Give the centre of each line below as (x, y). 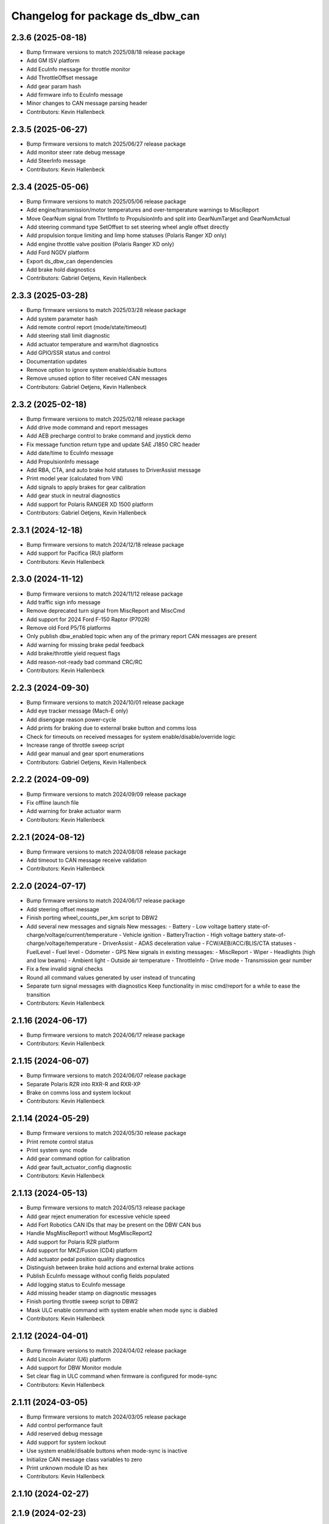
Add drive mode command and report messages (87, 427)
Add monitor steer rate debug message (76, 152)
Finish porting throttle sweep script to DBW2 (82, 1301)
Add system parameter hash (62, 319)
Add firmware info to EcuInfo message (75, 95)
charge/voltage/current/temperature (72, 935)
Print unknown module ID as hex (67, 1468)
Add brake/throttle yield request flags (73, 653)
